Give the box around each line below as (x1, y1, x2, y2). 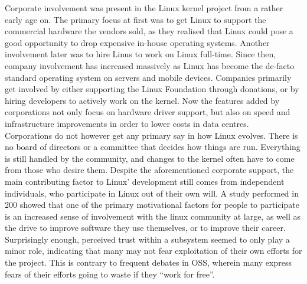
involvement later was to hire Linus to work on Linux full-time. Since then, (5, 48, 276, 60)
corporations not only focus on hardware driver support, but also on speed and (5, 106, 290, 118)
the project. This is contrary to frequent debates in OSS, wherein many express (5, 256, 292, 269)
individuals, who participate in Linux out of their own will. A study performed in (5, 187, 299, 199)
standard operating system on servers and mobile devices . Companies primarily (5, 71, 292, 83)
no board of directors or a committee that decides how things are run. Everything (5, 141, 301, 153)
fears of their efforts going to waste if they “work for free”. (5, 267, 215, 280)
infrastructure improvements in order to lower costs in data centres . (5, 117, 249, 129)
